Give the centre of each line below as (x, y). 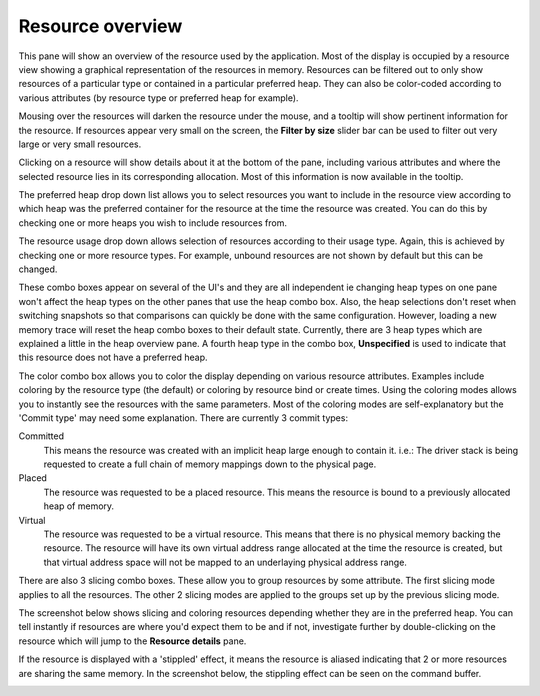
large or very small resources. (80, 144)
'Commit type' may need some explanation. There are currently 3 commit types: (183, 417)
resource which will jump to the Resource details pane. (132, 641)
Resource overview (100, 26)
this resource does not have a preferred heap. (113, 357)
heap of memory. (79, 506)
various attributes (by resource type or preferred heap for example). (158, 97)
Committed (41, 436)
